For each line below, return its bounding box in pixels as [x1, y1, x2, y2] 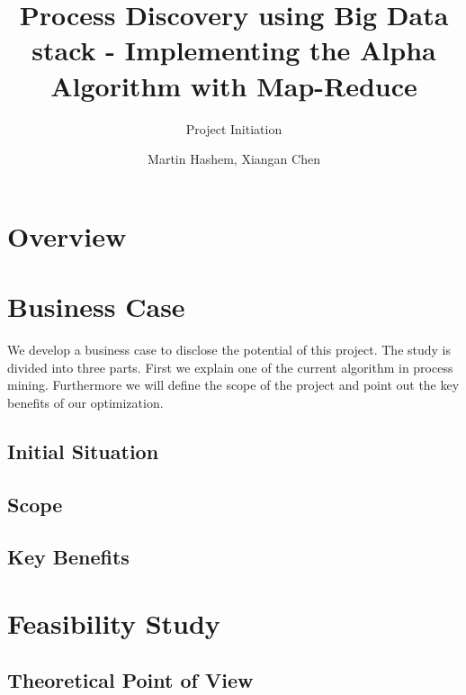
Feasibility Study [7, 604, 220, 641]
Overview [7, 217, 127, 254]
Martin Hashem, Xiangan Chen [148, 149, 320, 168]
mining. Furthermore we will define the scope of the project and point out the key [7, 375, 460, 394]
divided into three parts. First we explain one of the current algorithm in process [7, 357, 453, 376]
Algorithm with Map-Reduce [50, 67, 417, 104]
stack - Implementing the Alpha [31, 32, 436, 68]
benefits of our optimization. [7, 393, 164, 411]
